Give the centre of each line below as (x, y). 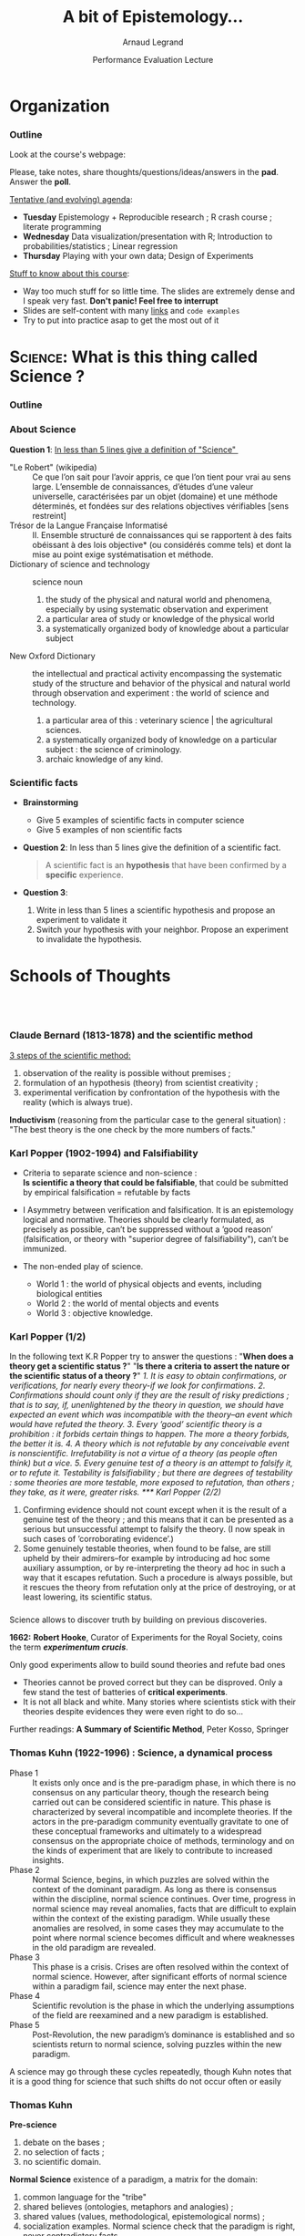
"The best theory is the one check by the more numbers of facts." (133, 1129)
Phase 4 (25, 1995)
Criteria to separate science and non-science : (110, 1173)
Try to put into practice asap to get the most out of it (121, 320)
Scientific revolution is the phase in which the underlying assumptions (163, 2005)
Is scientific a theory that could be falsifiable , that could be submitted (155, 1183)
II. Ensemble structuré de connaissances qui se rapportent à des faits (162, 534)
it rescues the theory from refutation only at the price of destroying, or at (159, 1588)
